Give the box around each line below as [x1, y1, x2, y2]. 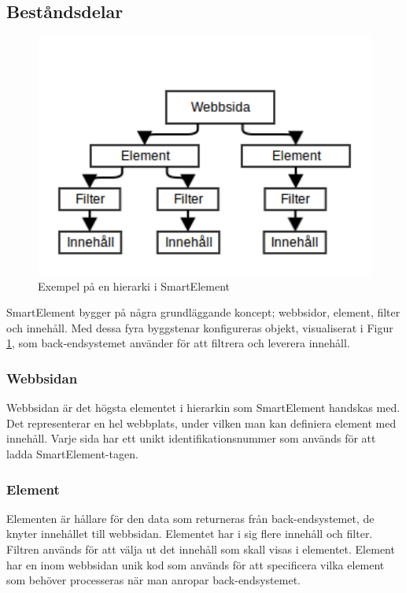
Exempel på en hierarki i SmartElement [38, 277, 230, 294]
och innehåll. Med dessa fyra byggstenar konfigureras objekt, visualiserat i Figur [6, 319, 393, 335]
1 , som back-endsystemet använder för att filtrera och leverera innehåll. [6, 335, 350, 351]
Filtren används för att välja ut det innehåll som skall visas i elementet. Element [6, 541, 395, 558]
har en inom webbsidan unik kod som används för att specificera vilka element [6, 556, 385, 573]
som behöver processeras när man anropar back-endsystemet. [6, 572, 301, 588]
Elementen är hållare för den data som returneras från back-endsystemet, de [6, 510, 375, 526]
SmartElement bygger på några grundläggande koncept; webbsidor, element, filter [6, 304, 400, 321]
